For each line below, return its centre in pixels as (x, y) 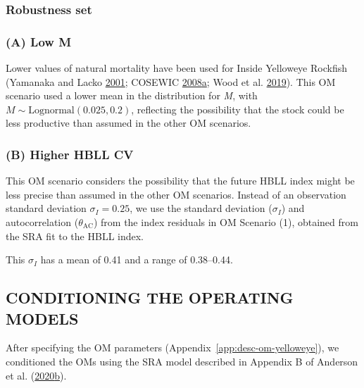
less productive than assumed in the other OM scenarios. (128, 123)
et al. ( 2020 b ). (36, 375)
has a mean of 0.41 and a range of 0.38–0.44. (137, 259)
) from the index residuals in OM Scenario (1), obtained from (226, 222)
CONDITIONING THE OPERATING (150, 298)
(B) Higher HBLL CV (70, 154)
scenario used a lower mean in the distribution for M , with (132, 95)
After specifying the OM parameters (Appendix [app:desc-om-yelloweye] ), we (172, 348)
